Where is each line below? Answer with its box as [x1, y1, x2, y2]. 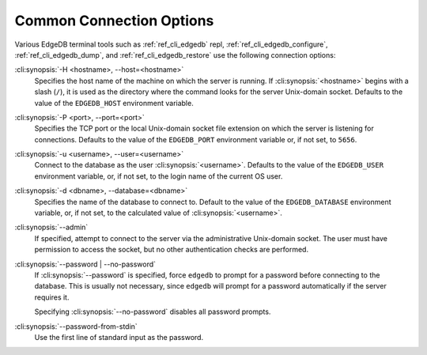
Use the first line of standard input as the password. [34, 332, 204, 342]
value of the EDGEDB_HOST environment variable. [34, 98, 194, 108]
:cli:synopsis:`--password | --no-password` [14, 259, 157, 269]
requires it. [34, 293, 70, 302]
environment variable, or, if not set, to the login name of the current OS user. [34, 171, 283, 181]
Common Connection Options [14, 12, 214, 29]
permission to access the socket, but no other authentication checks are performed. [34, 245, 308, 255]
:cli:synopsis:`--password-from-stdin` [14, 321, 138, 331]
